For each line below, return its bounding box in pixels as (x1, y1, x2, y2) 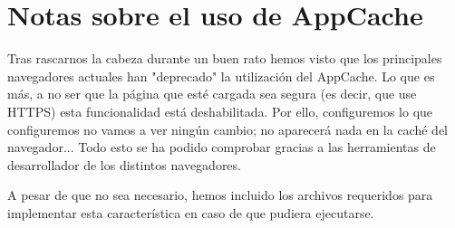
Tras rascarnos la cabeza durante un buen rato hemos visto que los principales (7, 49, 442, 68)
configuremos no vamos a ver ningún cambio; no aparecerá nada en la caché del (7, 119, 448, 138)
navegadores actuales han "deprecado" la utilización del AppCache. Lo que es (7, 66, 435, 85)
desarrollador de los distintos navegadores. (7, 155, 241, 174)
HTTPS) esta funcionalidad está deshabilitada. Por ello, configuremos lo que (7, 101, 433, 120)
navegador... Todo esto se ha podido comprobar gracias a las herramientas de (7, 138, 436, 157)
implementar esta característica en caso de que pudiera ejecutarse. (7, 203, 374, 222)
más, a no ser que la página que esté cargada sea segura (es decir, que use (7, 84, 417, 103)
